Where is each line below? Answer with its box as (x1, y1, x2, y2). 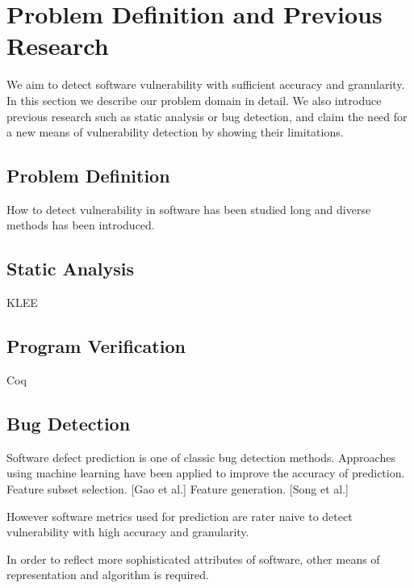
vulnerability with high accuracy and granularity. (6, 523, 249, 540)
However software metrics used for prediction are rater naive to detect (6, 507, 353, 524)
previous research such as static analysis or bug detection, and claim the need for (6, 107, 408, 124)
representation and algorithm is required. (6, 566, 209, 583)
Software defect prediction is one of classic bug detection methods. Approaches (6, 448, 395, 465)
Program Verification (6, 334, 186, 359)
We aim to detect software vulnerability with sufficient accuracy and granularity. (6, 76, 405, 93)
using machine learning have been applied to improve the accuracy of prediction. (6, 464, 405, 481)
